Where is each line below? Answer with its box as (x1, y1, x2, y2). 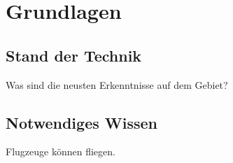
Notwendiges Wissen (6, 111, 158, 133)
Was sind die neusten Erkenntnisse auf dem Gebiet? (6, 77, 228, 92)
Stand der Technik (6, 44, 142, 66)
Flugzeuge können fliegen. (6, 144, 115, 159)
